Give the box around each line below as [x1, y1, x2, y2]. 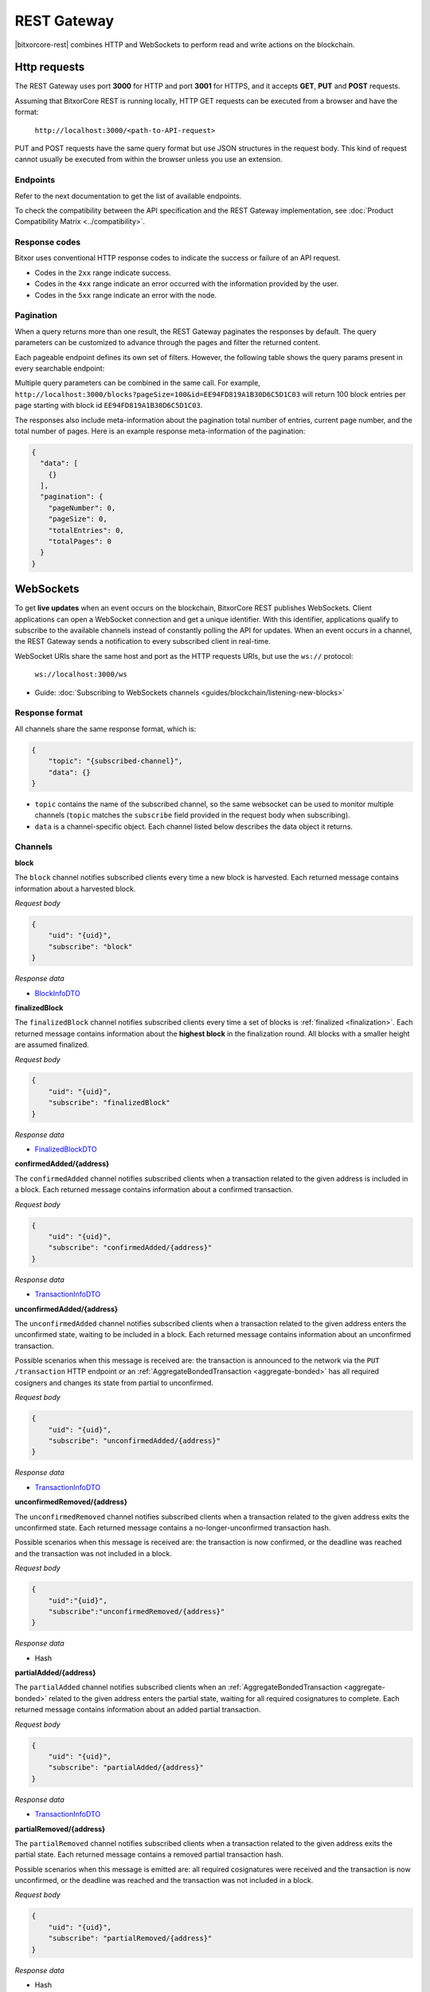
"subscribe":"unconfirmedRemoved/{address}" [48, 1606, 225, 1616]
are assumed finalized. [14, 1040, 89, 1049]
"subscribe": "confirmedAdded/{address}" [48, 1243, 213, 1253]
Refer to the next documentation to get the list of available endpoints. [14, 191, 242, 201]
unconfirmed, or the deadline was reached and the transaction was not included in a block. [14, 1876, 314, 1885]
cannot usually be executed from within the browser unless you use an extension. [14, 155, 283, 164]
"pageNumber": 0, [48, 503, 116, 512]
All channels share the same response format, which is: [14, 723, 197, 733]
